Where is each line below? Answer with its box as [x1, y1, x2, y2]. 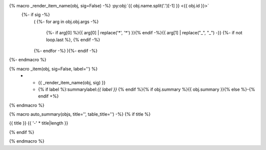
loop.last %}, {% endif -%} [46, 37, 100, 43]
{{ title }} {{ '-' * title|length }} [9, 120, 68, 126]
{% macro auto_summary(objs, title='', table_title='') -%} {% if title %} [9, 111, 151, 117]
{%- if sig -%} [21, 12, 50, 18]
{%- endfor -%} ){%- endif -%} [33, 48, 98, 53]
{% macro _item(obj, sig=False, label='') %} [9, 66, 98, 72]
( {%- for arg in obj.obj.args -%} [33, 19, 99, 25]
